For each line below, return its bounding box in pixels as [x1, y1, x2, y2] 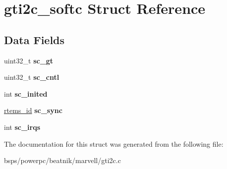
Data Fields [4, 32, 65, 47]
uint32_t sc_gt [4, 55, 54, 65]
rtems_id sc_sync [4, 105, 62, 115]
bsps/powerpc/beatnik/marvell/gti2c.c [4, 155, 121, 166]
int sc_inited [4, 88, 48, 99]
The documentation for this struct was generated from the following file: [4, 138, 224, 149]
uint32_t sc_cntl [4, 72, 59, 82]
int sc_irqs [4, 121, 41, 132]
